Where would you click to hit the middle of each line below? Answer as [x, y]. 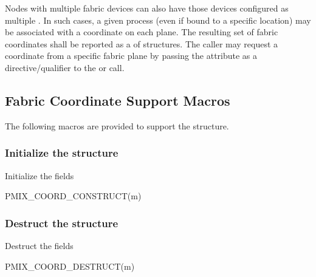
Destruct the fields [39, 245]
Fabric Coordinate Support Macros [118, 100]
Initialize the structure [62, 153]
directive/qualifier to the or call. [65, 67]
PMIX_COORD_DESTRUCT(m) [70, 266]
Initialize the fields [39, 175]
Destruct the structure [62, 223]
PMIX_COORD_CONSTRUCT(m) [73, 196]
